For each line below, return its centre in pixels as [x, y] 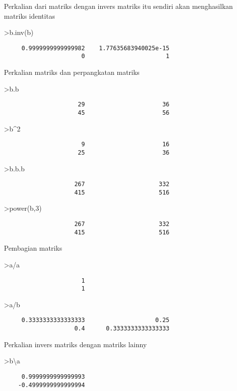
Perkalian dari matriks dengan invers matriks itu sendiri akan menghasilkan [118, 6]
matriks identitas [30, 16]
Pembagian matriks [33, 248]
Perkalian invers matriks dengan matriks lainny [75, 344]
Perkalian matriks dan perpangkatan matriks [72, 72]
